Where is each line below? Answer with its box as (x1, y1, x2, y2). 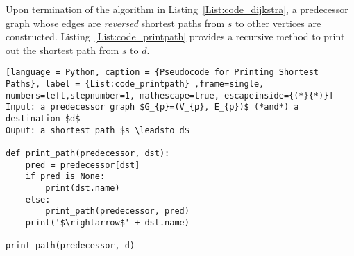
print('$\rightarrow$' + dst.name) (25, 217, 189, 228)
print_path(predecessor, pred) (45, 206, 189, 216)
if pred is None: (25, 171, 106, 182)
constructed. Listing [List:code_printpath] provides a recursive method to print (6, 29, 345, 44)
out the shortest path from (6, 42, 119, 57)
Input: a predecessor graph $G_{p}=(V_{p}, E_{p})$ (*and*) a (6, 102, 299, 112)
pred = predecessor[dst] (25, 160, 140, 170)
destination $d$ (6, 114, 81, 123)
